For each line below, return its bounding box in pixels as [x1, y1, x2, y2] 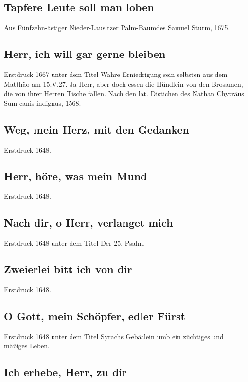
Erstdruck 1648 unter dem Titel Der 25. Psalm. [4, 238, 145, 248]
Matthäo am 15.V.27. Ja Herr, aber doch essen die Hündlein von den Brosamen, [4, 78, 243, 89]
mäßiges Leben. [4, 341, 50, 351]
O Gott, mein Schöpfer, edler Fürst [4, 308, 185, 323]
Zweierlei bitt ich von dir [4, 262, 132, 277]
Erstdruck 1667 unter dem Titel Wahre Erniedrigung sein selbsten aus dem [4, 69, 228, 79]
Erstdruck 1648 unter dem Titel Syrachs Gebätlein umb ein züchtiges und [4, 331, 224, 341]
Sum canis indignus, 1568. [4, 97, 81, 108]
